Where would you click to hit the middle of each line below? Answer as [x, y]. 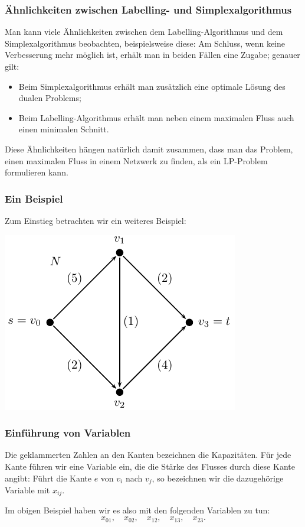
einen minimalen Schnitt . [64, 129]
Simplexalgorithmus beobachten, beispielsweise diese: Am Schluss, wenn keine [145, 43]
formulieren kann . [37, 172]
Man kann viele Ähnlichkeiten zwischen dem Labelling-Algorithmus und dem [144, 32]
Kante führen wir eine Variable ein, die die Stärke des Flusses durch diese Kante [150, 466]
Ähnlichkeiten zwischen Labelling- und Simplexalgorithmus [148, 9]
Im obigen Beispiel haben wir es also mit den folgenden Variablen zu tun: [137, 510]
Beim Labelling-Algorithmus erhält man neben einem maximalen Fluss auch [156, 117]
